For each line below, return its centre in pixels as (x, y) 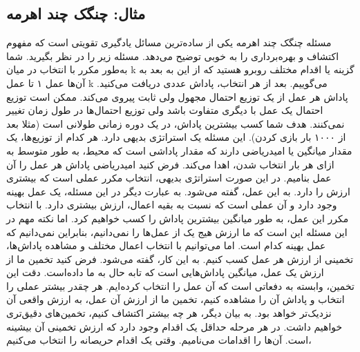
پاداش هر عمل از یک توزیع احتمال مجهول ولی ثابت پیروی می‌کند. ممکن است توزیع (177, 96)
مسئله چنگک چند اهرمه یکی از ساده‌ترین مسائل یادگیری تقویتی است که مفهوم (169, 42)
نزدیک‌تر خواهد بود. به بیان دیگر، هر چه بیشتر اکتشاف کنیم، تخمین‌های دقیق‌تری (169, 313)
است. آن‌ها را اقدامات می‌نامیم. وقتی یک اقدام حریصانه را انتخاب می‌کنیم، (159, 340)
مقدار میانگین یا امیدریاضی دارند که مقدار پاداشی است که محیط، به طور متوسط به (179, 150)
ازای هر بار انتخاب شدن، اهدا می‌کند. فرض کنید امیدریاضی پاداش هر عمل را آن (170, 164)
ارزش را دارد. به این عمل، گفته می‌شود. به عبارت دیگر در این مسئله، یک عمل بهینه (178, 191)
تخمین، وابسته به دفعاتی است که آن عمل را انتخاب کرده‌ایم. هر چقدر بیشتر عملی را (180, 285)
